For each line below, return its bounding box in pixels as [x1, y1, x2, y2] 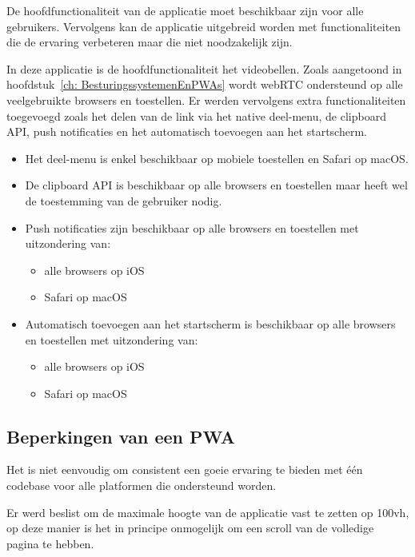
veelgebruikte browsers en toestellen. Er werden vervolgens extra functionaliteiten [6, 91, 406, 108]
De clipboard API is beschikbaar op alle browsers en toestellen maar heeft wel [25, 177, 408, 193]
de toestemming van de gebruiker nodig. [25, 192, 222, 209]
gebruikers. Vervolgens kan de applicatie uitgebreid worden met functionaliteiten [6, 18, 401, 34]
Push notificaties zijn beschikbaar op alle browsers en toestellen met [25, 219, 359, 236]
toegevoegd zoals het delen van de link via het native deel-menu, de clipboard [6, 107, 386, 124]
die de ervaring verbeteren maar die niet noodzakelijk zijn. [6, 34, 293, 50]
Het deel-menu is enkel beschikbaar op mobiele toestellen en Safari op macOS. [25, 149, 409, 166]
